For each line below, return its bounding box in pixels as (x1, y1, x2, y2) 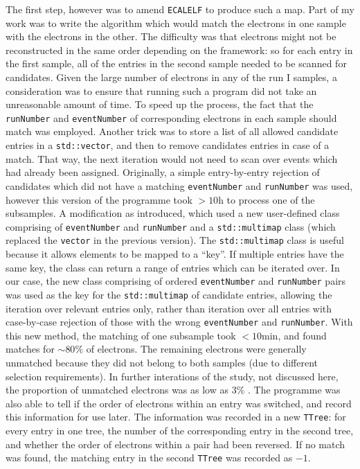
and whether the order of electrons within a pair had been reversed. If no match (6, 436, 345, 451)
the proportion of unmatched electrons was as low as (6, 382, 229, 397)
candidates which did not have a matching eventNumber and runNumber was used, (6, 178, 353, 193)
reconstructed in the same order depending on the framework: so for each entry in (6, 42, 353, 57)
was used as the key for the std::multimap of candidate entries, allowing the (6, 287, 332, 301)
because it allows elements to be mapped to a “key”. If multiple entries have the (6, 247, 344, 261)
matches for (6, 342, 55, 356)
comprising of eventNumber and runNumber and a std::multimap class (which (6, 219, 336, 233)
